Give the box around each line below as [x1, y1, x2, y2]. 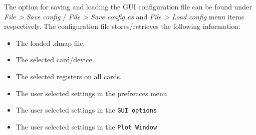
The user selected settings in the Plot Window [16, 121, 157, 132]
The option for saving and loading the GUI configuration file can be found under [4, 1, 252, 11]
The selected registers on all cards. [16, 71, 122, 81]
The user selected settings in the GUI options [16, 105, 157, 115]
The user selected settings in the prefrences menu [16, 88, 167, 98]
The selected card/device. [16, 54, 94, 65]
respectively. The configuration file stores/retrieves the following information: [4, 21, 240, 31]
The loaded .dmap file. [16, 37, 85, 48]
